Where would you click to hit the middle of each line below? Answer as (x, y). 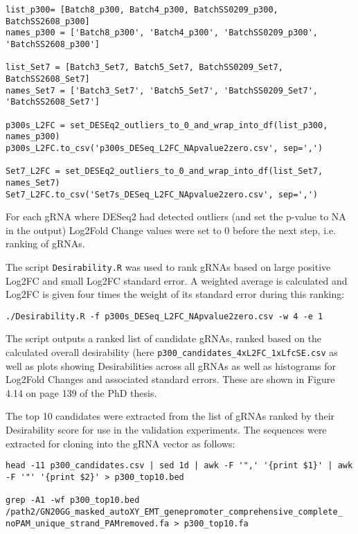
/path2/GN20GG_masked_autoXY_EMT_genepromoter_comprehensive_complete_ (174, 511)
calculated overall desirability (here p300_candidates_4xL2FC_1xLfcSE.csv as (172, 352)
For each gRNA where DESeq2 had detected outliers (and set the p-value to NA (176, 216)
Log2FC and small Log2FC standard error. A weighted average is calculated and (177, 280)
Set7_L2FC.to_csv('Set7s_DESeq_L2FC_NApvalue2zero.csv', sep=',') (162, 194)
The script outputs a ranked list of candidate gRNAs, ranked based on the (164, 338)
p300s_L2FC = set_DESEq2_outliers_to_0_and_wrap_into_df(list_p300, (167, 125)
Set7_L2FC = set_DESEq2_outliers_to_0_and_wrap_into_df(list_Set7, (164, 171)
